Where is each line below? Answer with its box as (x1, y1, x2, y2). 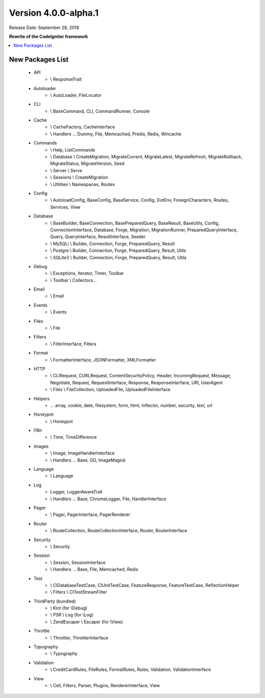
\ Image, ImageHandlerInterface (50, 450, 115, 456)
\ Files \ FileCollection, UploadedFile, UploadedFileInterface (50, 387, 171, 393)
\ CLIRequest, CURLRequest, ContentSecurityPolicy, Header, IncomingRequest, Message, (50, 373, 232, 379)
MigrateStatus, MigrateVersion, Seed (50, 160, 125, 167)
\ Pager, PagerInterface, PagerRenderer (50, 512, 131, 517)
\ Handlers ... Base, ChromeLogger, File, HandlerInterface (50, 496, 166, 502)
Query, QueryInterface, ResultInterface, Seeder (50, 234, 146, 240)
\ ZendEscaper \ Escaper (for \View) (50, 619, 123, 625)
